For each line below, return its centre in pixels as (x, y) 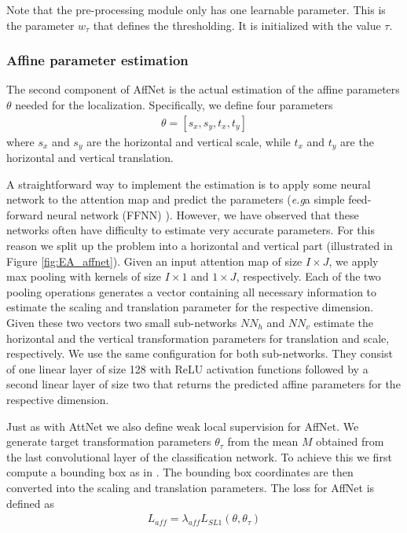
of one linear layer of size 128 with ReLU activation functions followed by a (187, 368)
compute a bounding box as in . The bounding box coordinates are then (180, 472)
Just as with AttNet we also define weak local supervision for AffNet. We (183, 426)
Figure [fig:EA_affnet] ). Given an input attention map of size (154, 261)
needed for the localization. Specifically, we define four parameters (174, 105)
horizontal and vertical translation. (90, 158)
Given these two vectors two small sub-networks (122, 323)
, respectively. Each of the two (308, 276)
